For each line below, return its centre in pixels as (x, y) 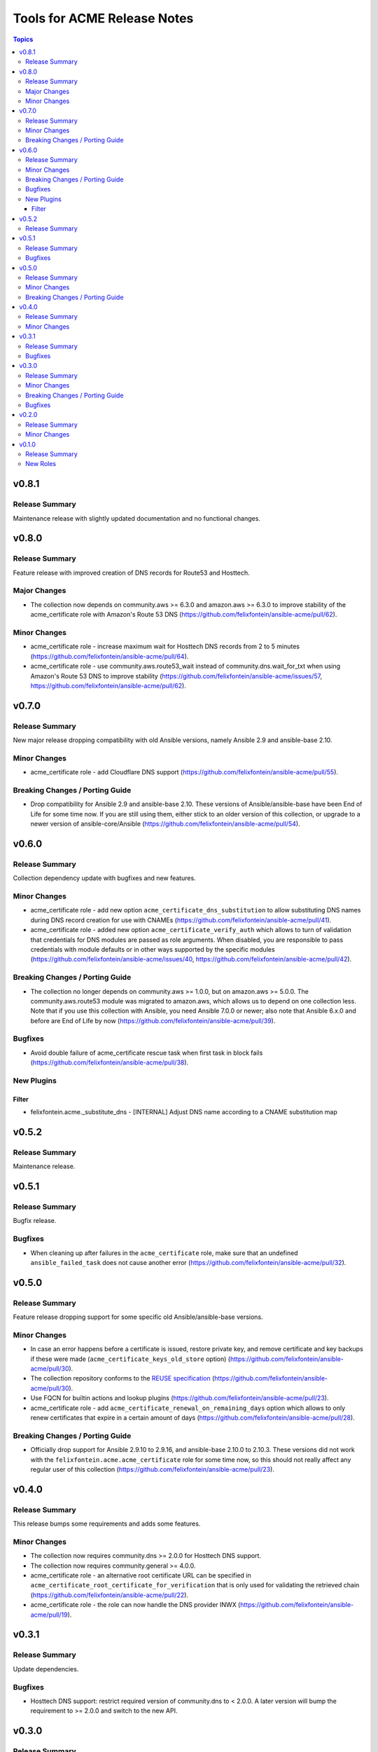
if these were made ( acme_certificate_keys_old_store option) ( (131, 1359)
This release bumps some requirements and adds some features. (107, 1524)
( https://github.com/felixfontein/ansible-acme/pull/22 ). (110, 1595)
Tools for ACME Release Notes (103, 18)
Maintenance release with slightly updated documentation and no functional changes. (136, 518)
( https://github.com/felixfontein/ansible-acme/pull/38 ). (110, 1062)
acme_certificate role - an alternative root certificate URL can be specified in (141, 1575)
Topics (23, 39)
